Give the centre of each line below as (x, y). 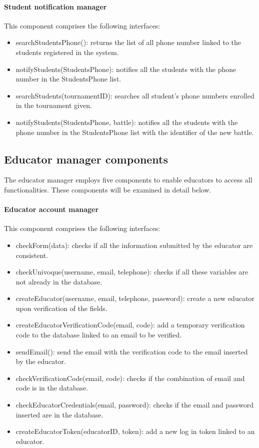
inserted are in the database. (59, 414)
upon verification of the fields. (61, 308)
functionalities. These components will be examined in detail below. (108, 189)
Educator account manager (51, 209)
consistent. (32, 255)
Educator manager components (86, 159)
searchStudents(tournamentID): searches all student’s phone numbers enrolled (135, 95)
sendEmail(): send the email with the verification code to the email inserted (132, 351)
